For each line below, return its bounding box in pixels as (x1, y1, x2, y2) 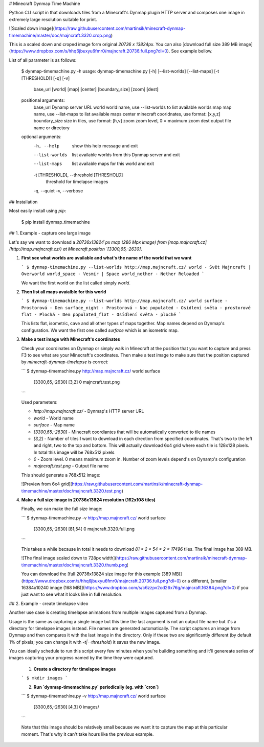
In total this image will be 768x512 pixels (33, 449, 115, 455)
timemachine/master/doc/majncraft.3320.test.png (21, 488, 122, 494)
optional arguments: (21, 134, 62, 140)
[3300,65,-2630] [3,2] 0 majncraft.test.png (33, 379, 120, 385)
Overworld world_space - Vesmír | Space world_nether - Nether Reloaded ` (21, 271, 205, 277)
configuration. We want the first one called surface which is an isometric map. (21, 327, 179, 333)
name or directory (33, 125, 70, 131)
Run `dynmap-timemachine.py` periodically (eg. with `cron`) (33, 684, 159, 690)
